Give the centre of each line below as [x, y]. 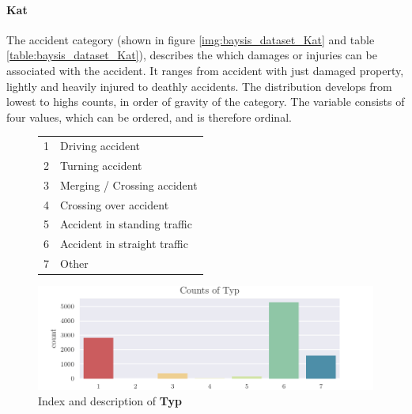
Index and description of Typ [110, 401]
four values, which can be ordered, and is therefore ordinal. [149, 117]
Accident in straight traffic [124, 244]
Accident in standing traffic [126, 224]
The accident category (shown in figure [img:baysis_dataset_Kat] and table [191, 39]
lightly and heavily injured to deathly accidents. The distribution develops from [199, 86]
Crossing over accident [115, 204]
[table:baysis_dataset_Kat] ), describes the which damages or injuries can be [192, 55]
